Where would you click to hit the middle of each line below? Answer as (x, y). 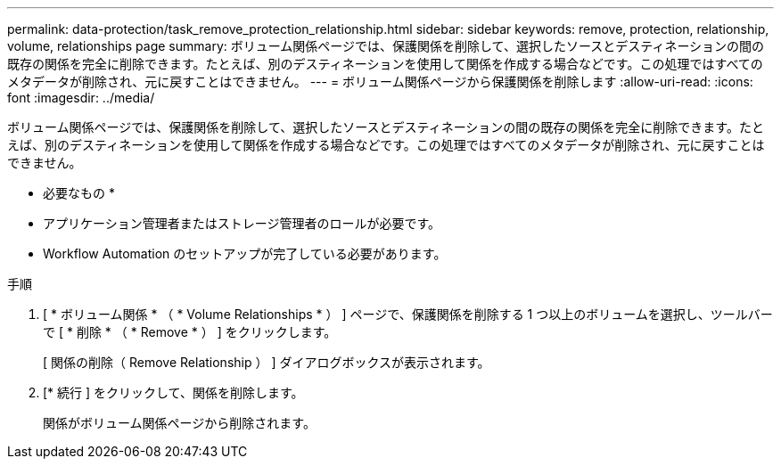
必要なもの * (79, 193)
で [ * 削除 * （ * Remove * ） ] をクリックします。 (190, 332)
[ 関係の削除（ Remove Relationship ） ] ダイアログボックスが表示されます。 (267, 362)
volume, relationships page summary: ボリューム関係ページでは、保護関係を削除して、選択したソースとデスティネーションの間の (386, 46)
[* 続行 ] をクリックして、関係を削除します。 (173, 392)
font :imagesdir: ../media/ (81, 98)
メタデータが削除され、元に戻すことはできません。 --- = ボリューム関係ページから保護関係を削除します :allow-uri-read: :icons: (380, 82)
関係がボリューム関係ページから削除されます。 (179, 423)
